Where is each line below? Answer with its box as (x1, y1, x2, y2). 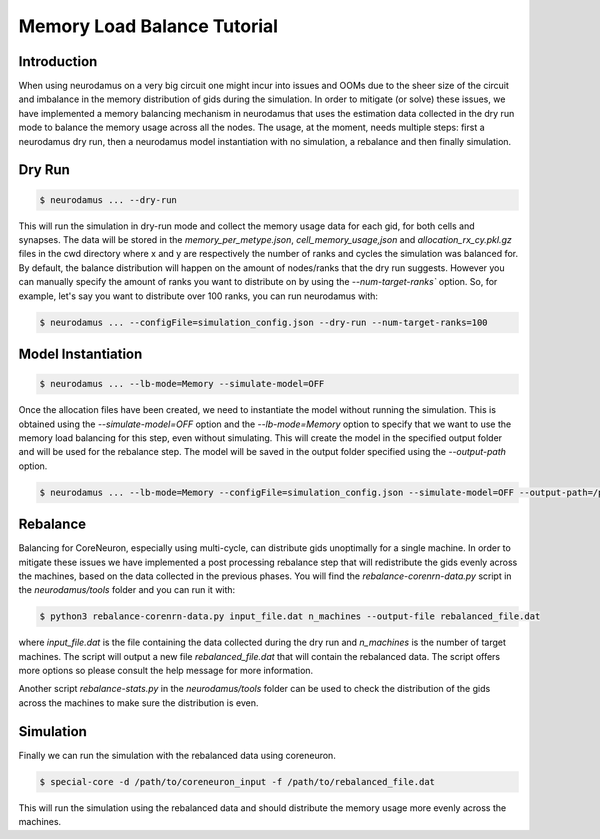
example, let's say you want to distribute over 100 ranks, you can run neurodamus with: (18, 290, 379, 302)
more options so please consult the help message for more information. (18, 665, 314, 677)
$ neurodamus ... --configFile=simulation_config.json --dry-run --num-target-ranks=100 (39, 316, 489, 328)
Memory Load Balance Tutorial (18, 15, 279, 37)
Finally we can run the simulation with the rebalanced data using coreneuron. (18, 749, 337, 761)
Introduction (18, 53, 98, 70)
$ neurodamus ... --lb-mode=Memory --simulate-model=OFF (39, 378, 325, 390)
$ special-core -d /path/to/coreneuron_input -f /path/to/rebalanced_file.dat (39, 776, 435, 787)
